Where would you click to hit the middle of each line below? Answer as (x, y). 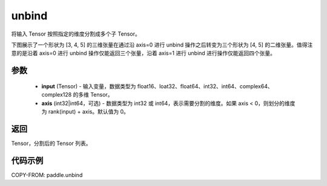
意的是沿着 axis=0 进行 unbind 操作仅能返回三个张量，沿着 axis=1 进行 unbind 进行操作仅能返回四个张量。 (143, 53)
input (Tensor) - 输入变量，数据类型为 (89, 86)
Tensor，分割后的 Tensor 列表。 (51, 143)
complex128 (57, 95)
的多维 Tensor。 (93, 95)
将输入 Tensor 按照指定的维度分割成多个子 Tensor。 (76, 34)
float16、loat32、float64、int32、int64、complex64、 (205, 86)
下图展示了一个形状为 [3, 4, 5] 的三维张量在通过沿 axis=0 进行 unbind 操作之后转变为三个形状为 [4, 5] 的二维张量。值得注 (162, 45)
